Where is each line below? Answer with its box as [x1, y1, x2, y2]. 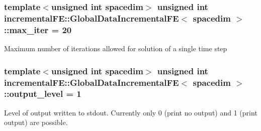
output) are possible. [4, 117, 68, 127]
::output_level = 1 [4, 87, 81, 100]
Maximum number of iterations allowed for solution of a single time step [4, 43, 227, 54]
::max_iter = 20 [4, 23, 72, 36]
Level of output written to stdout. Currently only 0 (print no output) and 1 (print [4, 107, 257, 117]
